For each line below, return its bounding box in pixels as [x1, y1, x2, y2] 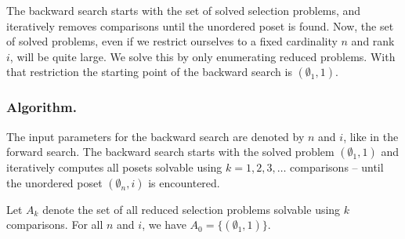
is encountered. [148, 174, 220, 190]
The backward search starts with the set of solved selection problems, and [6, 2, 361, 18]
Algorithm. [6, 97, 77, 117]
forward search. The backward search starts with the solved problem [6, 143, 334, 160]
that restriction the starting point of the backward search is [6, 63, 292, 80]
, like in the [343, 128, 399, 144]
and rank [351, 33, 395, 49]
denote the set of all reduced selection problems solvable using [42, 201, 341, 217]
